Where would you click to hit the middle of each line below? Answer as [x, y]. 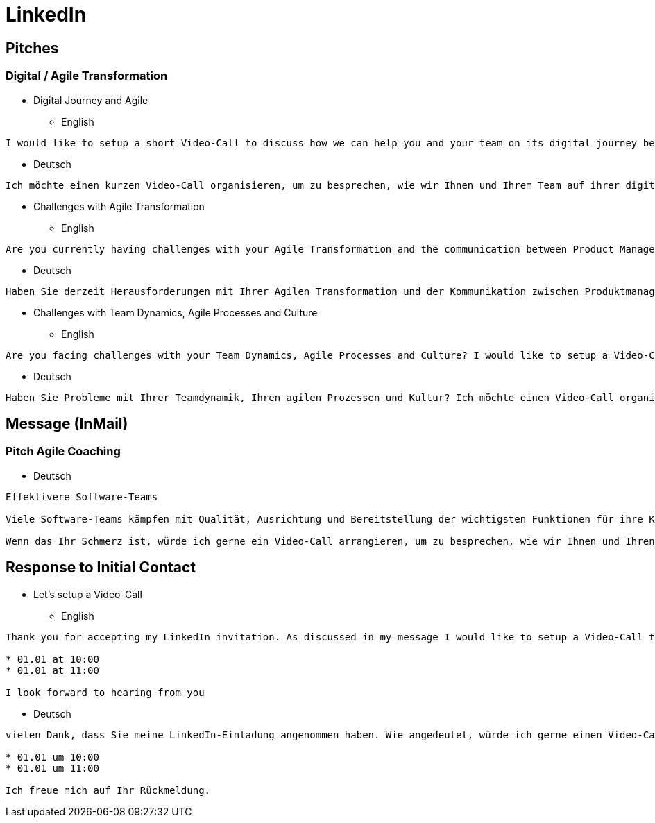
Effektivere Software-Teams [82, 497]
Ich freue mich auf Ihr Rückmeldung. [108, 790]
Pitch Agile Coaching [63, 451]
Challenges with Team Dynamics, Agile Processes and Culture [176, 312]
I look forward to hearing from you [105, 692]
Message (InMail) [67, 423]
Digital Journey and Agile [91, 100]
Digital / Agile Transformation [87, 76]
